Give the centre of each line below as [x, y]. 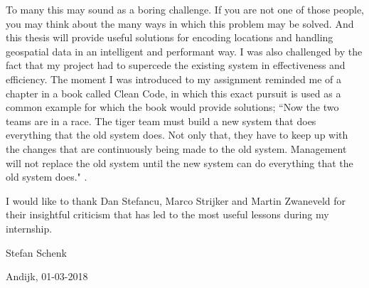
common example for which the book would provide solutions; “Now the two [172, 107]
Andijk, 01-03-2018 [47, 276]
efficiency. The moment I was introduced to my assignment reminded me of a [173, 79]
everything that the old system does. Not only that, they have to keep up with [177, 135]
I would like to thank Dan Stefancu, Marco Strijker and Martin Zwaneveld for [176, 200]
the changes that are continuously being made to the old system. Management [176, 148]
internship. [29, 228]
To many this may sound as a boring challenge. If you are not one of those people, [185, 9]
